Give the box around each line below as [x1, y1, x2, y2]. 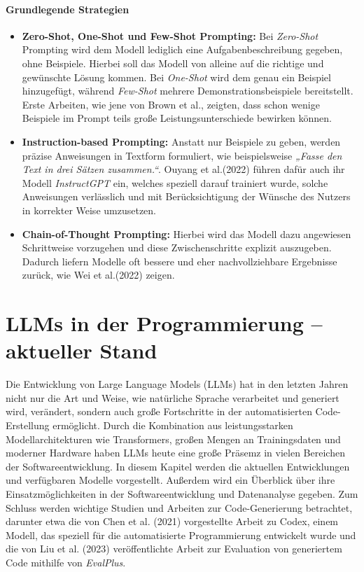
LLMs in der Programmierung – [6, 309, 323, 337]
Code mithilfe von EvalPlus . [6, 554, 126, 569]
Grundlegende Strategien [6, 1, 129, 16]
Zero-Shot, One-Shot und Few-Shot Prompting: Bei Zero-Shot [22, 28, 318, 43]
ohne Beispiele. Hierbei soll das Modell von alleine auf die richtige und [22, 55, 324, 70]
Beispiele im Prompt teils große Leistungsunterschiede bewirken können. [22, 111, 332, 125]
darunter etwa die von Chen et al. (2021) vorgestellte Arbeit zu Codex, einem [6, 514, 339, 529]
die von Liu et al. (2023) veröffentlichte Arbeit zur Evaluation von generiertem [6, 541, 342, 556]
